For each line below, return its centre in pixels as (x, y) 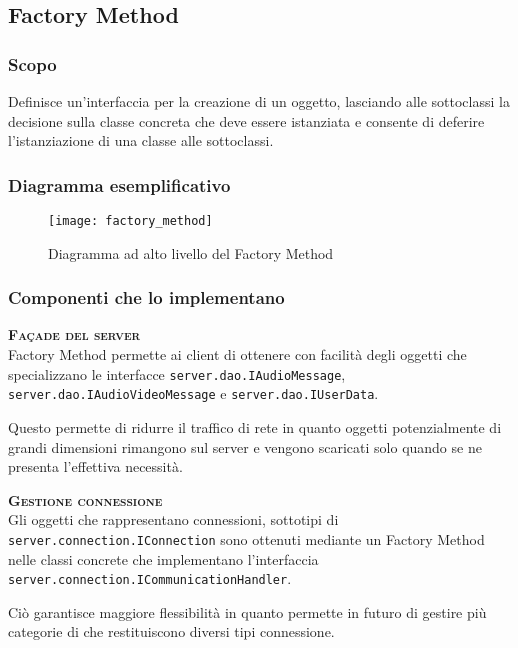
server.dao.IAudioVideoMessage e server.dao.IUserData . (193, 393)
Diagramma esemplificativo (119, 184)
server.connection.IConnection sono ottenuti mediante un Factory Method (246, 538)
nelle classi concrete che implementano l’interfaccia (163, 558)
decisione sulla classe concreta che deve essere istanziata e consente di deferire (246, 120)
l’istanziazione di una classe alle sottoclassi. (141, 140)
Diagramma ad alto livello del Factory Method (191, 252)
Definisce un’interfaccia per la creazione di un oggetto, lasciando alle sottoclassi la (259, 101)
